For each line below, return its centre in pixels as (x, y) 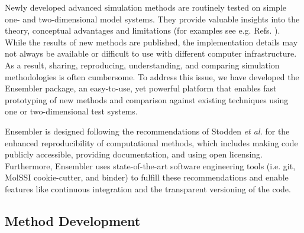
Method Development (73, 220)
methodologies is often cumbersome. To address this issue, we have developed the (152, 76)
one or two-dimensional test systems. (71, 111)
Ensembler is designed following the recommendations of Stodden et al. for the (147, 131)
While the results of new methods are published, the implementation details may (151, 42)
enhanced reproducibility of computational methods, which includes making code (151, 142)
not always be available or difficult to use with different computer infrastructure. (151, 53)
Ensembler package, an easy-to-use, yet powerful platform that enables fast (141, 88)
